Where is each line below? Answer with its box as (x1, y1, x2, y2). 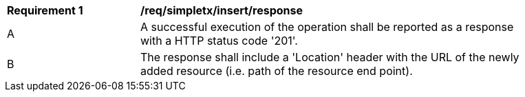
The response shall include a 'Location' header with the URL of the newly (140, 50, 519, 64)
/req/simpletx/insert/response (140, 3, 303, 17)
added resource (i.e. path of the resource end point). (140, 64, 413, 78)
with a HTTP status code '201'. (140, 34, 298, 47)
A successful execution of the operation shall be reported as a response (140, 20, 514, 34)
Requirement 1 (7, 3, 83, 17)
